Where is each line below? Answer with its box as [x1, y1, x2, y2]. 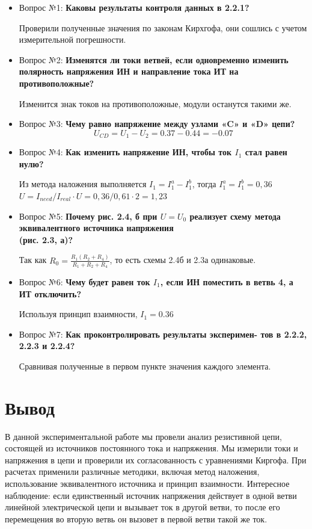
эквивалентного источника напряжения [19, 221, 174, 234]
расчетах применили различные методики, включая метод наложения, [5, 465, 260, 478]
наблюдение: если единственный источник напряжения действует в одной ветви [5, 489, 297, 501]
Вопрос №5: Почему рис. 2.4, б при [19, 209, 158, 222]
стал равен [245, 146, 287, 158]
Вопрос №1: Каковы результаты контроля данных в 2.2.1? [19, 1, 249, 13]
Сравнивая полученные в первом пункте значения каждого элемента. [19, 359, 271, 372]
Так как [19, 253, 47, 266]
